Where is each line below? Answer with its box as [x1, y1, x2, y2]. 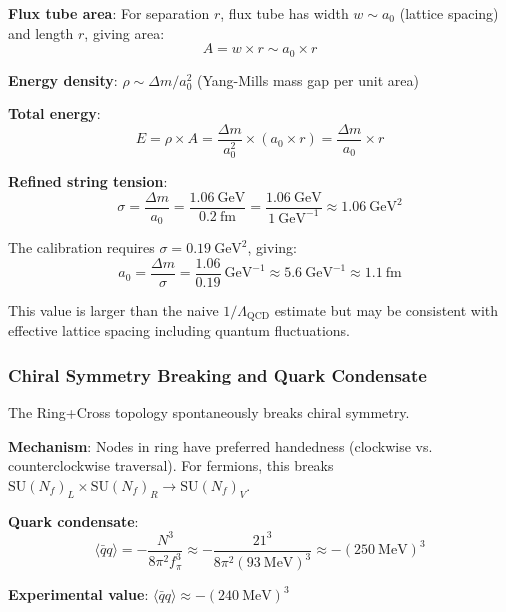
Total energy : [8, 103, 101, 124]
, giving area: [84, 22, 165, 43]
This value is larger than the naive [8, 299, 219, 320]
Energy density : [8, 69, 118, 90]
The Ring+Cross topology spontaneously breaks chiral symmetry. [8, 402, 410, 422]
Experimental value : [8, 584, 149, 605]
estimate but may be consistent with [274, 299, 499, 320]
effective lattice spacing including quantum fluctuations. [8, 320, 351, 341]
